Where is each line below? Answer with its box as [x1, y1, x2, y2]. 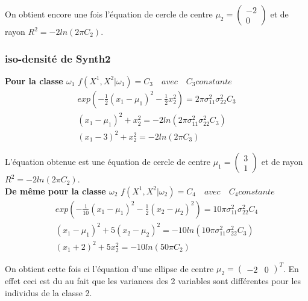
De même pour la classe [5, 184, 106, 197]
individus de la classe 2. [5, 286, 92, 299]
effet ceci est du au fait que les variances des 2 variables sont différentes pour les [5, 275, 301, 287]
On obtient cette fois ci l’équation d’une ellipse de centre [5, 262, 214, 275]
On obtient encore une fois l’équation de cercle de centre [5, 8, 213, 20]
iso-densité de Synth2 [5, 51, 111, 66]
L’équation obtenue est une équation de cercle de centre [5, 155, 210, 168]
